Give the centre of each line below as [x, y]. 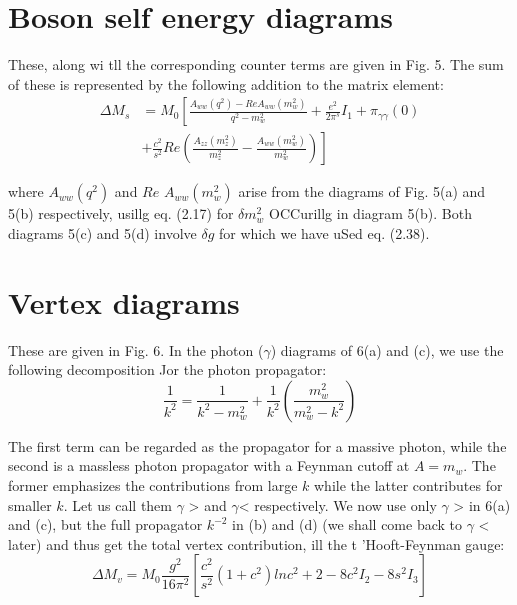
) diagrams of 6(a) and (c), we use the [387, 349]
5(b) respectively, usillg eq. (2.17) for [121, 213]
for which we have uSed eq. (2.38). [324, 232]
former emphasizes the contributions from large [153, 485]
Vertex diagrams [124, 301]
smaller [30, 504]
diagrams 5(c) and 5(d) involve [102, 232]
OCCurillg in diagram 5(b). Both [370, 213]
